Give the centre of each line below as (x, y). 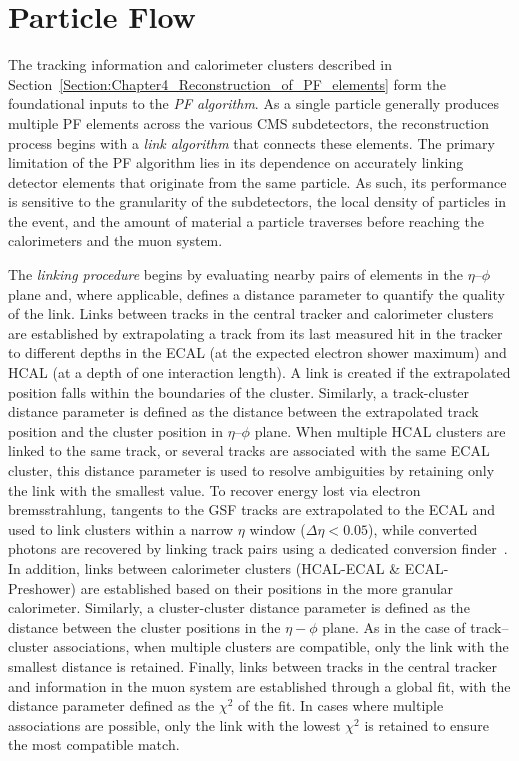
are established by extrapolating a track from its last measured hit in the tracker (255, 332)
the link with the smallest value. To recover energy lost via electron (214, 489)
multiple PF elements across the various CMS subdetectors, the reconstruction (249, 122)
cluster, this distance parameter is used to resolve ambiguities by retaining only (251, 470)
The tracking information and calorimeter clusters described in (200, 64)
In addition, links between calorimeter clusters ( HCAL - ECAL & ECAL (226, 567)
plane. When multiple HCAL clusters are (380, 430)
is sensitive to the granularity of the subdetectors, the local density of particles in (257, 201)
